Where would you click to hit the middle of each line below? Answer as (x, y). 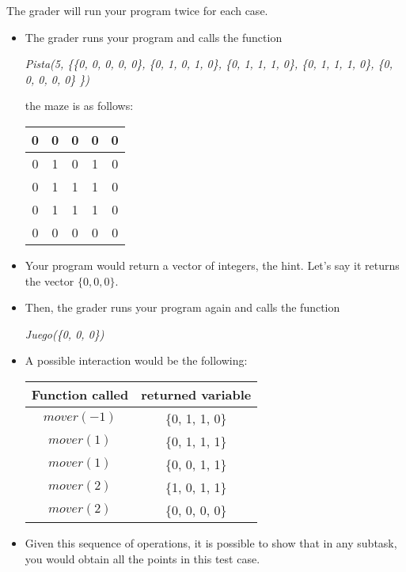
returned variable (196, 394)
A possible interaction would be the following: (136, 360)
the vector (49, 280)
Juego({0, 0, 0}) (65, 333)
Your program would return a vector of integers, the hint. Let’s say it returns (212, 265)
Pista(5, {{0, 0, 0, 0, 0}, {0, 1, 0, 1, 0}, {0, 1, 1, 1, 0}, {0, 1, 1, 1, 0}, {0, (209, 64)
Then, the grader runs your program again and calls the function (182, 307)
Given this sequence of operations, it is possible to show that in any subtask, (211, 542)
